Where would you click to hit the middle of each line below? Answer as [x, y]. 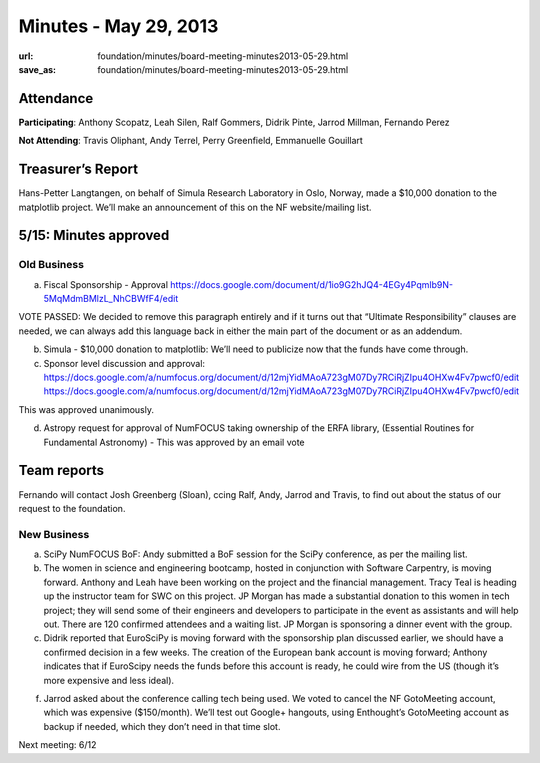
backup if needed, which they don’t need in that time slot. [162, 726]
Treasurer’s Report [78, 169]
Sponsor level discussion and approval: [124, 363]
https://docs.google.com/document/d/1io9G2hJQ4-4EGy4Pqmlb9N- [312, 284]
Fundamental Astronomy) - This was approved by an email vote [174, 442]
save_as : [37, 69]
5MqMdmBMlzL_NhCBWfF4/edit [111, 299]
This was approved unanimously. [86, 409]
